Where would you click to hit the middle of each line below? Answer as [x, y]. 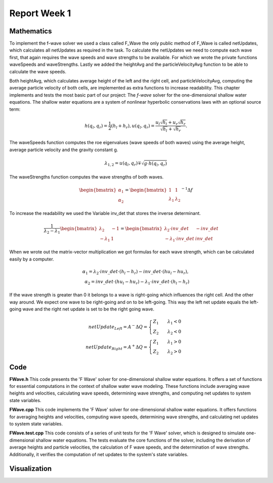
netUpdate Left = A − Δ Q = [118, 327]
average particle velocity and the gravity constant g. [64, 150]
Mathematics [31, 31]
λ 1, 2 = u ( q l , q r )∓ [123, 164]
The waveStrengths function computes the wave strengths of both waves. [86, 177]
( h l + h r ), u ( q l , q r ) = [133, 126]
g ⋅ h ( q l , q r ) [155, 164]
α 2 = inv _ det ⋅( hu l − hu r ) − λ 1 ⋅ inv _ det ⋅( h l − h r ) [137, 282]
